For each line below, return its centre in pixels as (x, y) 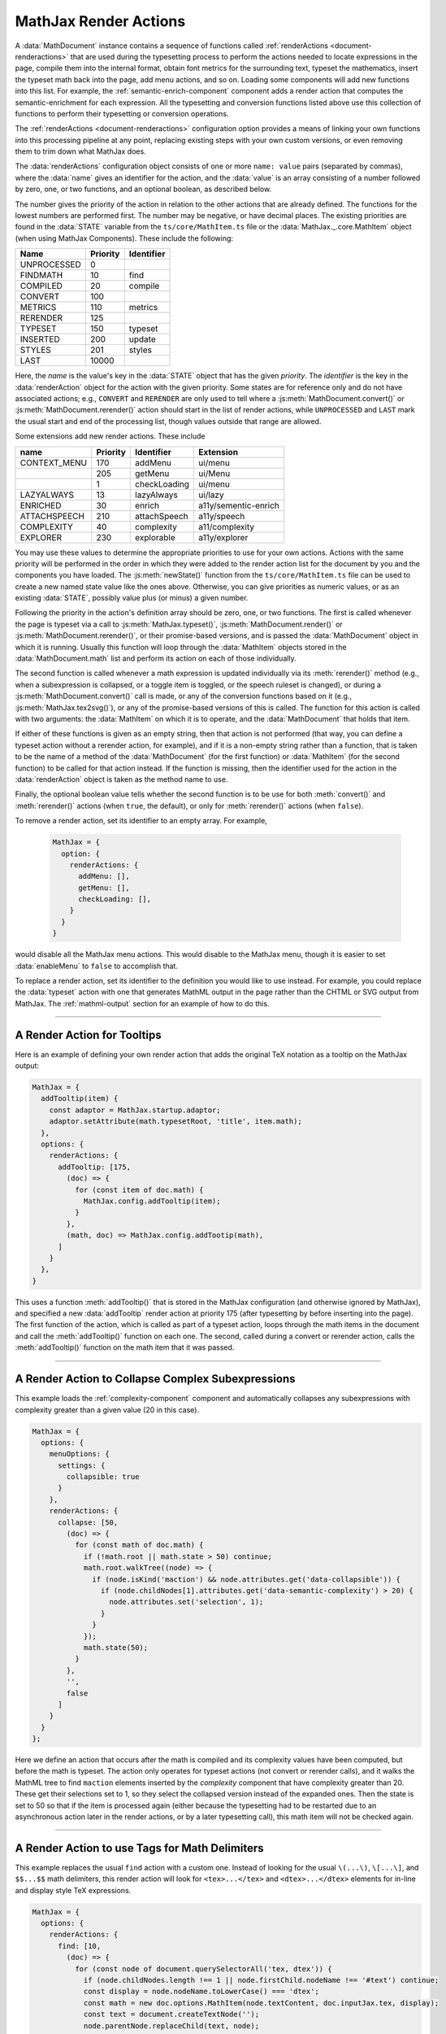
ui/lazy (211, 495)
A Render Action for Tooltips (88, 1034)
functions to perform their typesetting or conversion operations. (122, 113)
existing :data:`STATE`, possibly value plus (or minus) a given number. (132, 598)
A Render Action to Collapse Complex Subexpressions (155, 1379)
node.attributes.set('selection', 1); (186, 1602)
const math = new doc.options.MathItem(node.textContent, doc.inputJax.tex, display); (261, 2003)
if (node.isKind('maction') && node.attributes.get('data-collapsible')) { (247, 1579)
